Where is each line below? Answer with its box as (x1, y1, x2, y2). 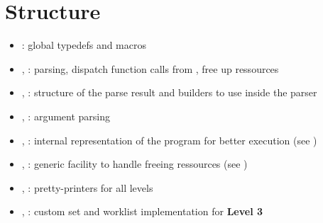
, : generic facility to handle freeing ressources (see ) (21, 156, 248, 171)
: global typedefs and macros (21, 38, 146, 52)
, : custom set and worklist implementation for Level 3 (21, 204, 263, 219)
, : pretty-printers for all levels (21, 180, 153, 195)
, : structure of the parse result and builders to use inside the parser (21, 85, 317, 100)
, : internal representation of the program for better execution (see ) (21, 132, 317, 147)
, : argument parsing (21, 108, 111, 123)
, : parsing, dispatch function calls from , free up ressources (21, 61, 279, 76)
